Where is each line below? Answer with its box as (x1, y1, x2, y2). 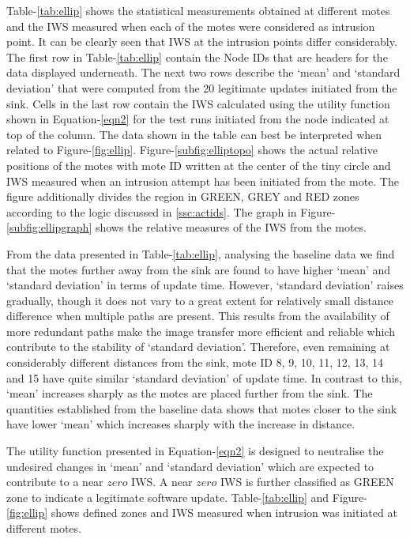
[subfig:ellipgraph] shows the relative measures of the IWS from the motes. (6, 219, 367, 236)
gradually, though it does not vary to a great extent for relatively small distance (6, 292, 394, 308)
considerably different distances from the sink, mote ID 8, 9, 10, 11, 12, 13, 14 (6, 354, 383, 371)
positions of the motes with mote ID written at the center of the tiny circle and (6, 156, 391, 173)
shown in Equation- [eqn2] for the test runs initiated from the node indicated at (6, 111, 389, 127)
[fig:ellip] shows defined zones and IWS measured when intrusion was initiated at (6, 504, 397, 521)
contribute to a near (6, 473, 103, 490)
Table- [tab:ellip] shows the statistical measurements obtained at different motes (6, 2, 390, 18)
